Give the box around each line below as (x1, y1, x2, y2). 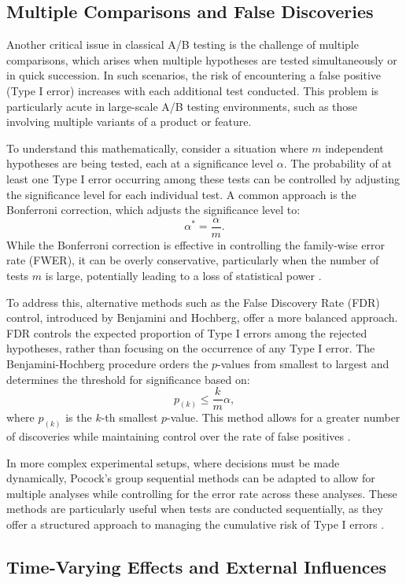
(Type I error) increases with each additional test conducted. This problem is (6, 82, 379, 98)
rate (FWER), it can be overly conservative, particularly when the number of (6, 252, 379, 268)
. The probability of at (283, 155, 392, 172)
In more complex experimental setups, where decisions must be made (6, 454, 340, 470)
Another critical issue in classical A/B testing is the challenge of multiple (6, 36, 359, 53)
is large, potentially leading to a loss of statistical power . (45, 267, 322, 283)
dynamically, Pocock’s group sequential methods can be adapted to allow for (6, 470, 375, 486)
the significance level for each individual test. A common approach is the (6, 186, 356, 202)
